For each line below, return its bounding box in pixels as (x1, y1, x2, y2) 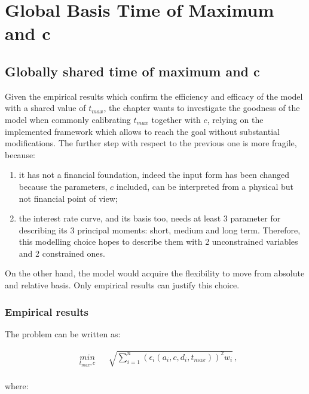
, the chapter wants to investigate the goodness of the (103, 101, 300, 114)
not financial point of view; (19, 192, 118, 204)
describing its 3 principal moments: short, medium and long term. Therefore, (19, 223, 301, 236)
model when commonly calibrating (5, 113, 131, 125)
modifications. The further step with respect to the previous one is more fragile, (5, 137, 297, 149)
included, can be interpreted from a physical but (116, 180, 293, 192)
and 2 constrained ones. (19, 247, 105, 259)
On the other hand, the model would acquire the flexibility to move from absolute (5, 267, 305, 279)
